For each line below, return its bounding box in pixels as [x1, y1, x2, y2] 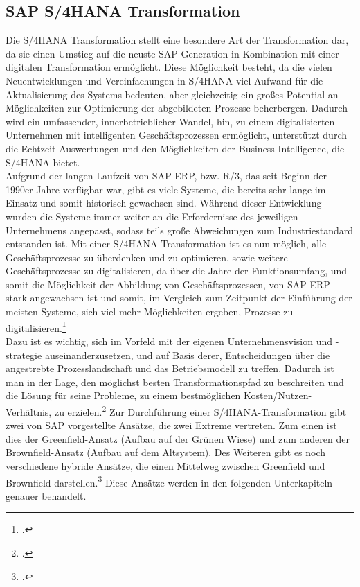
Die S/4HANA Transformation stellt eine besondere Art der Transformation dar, [6, 33, 349, 47]
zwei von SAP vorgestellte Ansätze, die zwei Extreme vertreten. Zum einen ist [6, 418, 337, 432]
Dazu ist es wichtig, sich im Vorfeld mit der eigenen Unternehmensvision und [6, 333, 333, 348]
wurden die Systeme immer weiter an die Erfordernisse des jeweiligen [6, 209, 298, 223]
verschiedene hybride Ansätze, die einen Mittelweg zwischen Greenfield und [6, 458, 325, 473]
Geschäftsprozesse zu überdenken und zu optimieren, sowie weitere [6, 249, 288, 264]
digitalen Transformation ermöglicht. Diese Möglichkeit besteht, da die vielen [6, 60, 332, 74]
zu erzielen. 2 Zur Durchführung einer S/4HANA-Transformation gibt [54, 402, 347, 419]
